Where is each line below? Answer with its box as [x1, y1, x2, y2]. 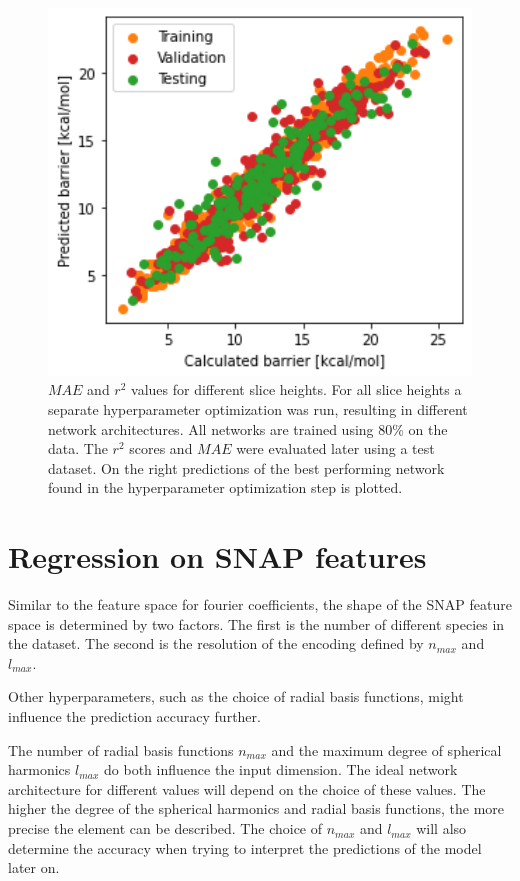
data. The [48, 438, 108, 459]
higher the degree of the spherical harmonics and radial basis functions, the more [8, 798, 505, 819]
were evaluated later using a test [236, 438, 435, 459]
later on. [8, 857, 60, 878]
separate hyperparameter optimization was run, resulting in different [48, 399, 468, 420]
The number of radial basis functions [8, 739, 234, 760]
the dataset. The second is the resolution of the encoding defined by [8, 633, 424, 654]
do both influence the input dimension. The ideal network [104, 759, 458, 780]
